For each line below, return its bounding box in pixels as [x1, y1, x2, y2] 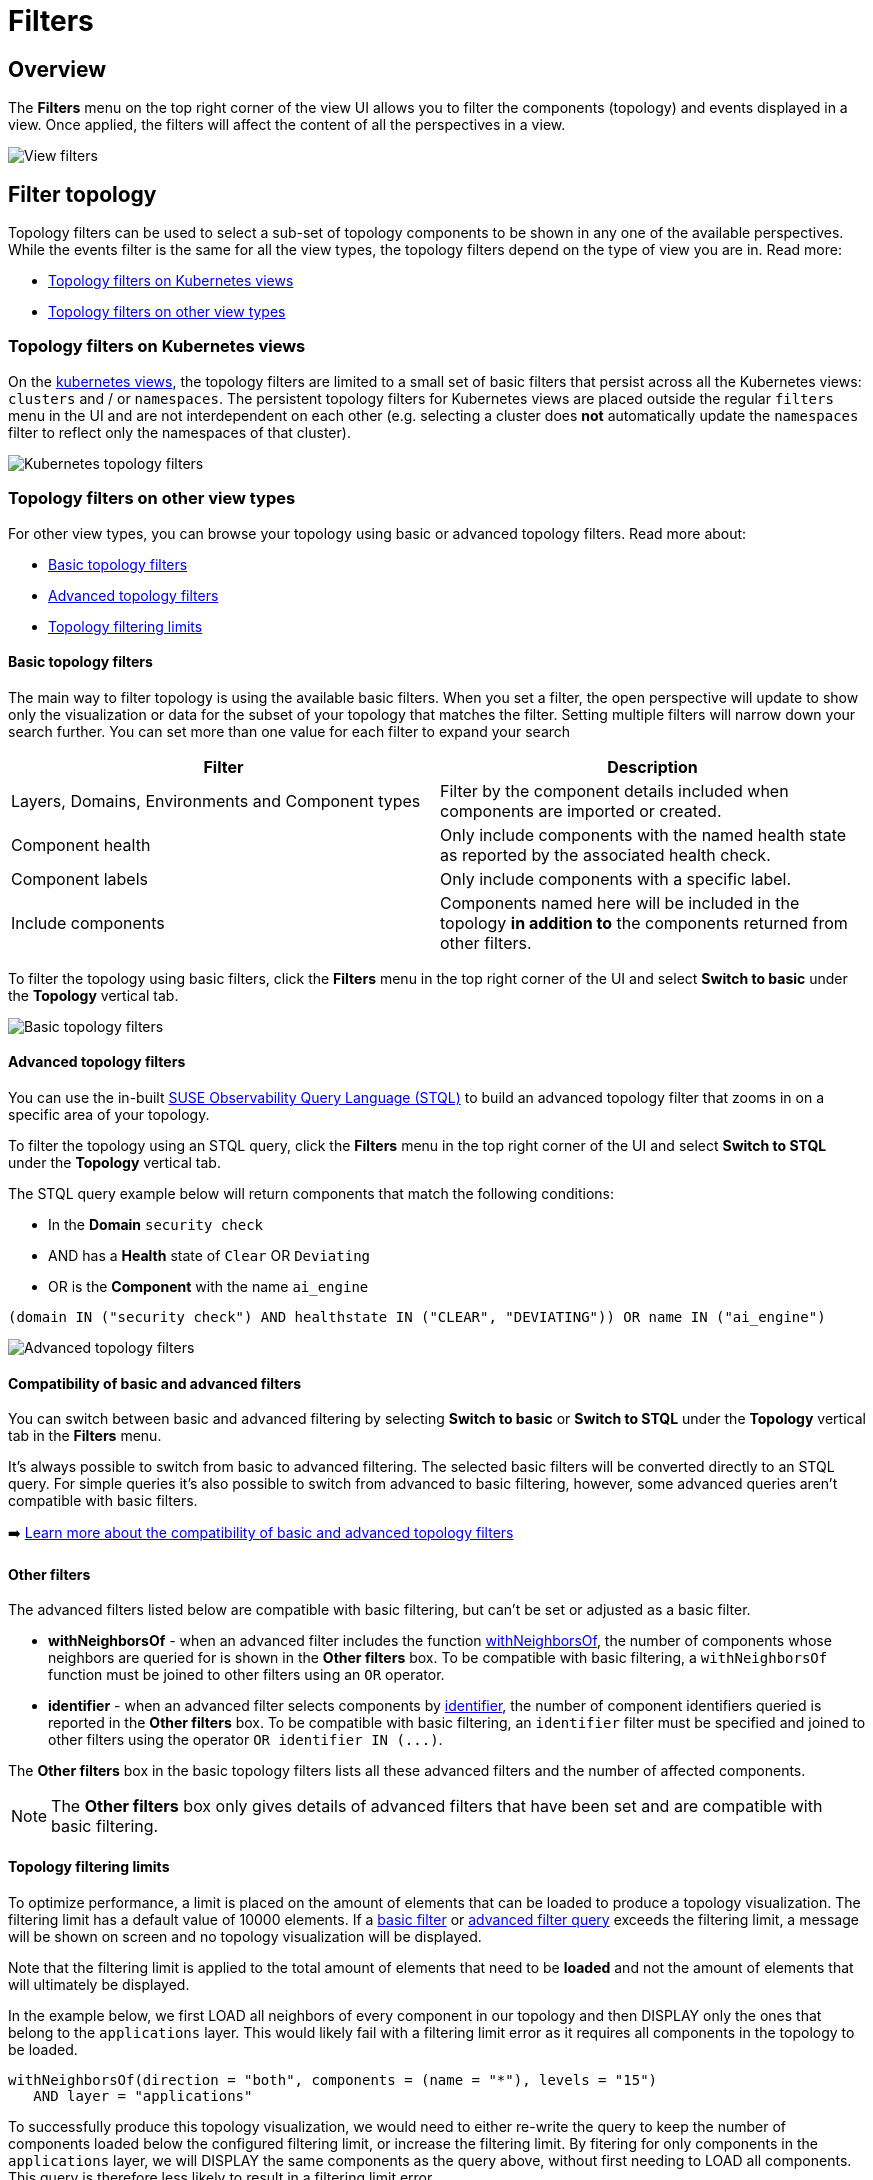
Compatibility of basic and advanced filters [8, 1374, 302, 1392]
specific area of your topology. [8, 1105, 210, 1123]
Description [607, 756, 698, 777]
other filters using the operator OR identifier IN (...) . [48, 1731, 443, 1749]
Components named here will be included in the [440, 892, 800, 913]
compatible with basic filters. [8, 1492, 198, 1510]
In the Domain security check [48, 1215, 264, 1233]
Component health [11, 834, 151, 855]
